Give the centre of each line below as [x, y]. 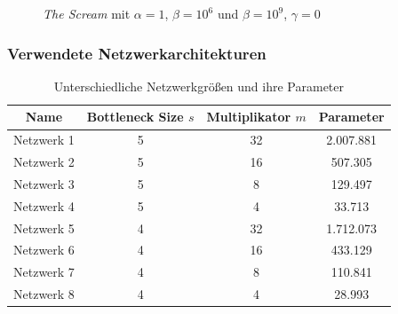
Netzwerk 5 [44, 228]
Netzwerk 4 [44, 205]
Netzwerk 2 [44, 162]
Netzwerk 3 [44, 183]
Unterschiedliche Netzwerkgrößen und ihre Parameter [199, 86]
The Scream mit [87, 13]
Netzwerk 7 [44, 272]
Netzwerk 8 [44, 294]
